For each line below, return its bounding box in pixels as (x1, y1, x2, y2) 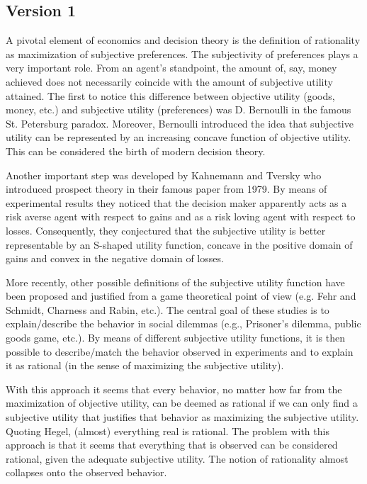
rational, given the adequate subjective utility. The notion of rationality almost (6, 451, 349, 466)
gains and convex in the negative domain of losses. (6, 251, 224, 266)
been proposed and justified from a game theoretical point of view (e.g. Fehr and (6, 288, 356, 303)
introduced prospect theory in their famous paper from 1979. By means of (6, 181, 327, 196)
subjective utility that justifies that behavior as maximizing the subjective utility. (6, 410, 359, 424)
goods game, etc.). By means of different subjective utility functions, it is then (6, 330, 345, 345)
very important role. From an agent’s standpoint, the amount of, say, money (6, 60, 337, 75)
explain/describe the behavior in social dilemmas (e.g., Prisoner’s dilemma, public (6, 316, 361, 331)
